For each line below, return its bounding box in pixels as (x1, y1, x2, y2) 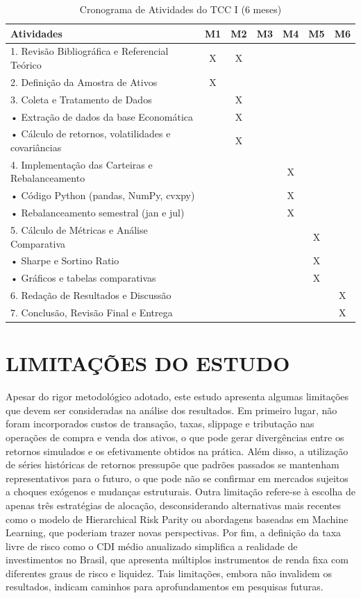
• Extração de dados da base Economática (10, 109, 194, 123)
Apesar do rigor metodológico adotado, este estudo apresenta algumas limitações (6, 389, 349, 404)
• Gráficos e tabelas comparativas (10, 271, 156, 285)
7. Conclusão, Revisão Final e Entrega (10, 305, 173, 319)
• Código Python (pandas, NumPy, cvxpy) (10, 188, 195, 203)
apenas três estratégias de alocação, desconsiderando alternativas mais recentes (6, 497, 342, 512)
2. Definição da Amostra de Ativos (10, 74, 158, 89)
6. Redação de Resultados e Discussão (10, 288, 171, 302)
